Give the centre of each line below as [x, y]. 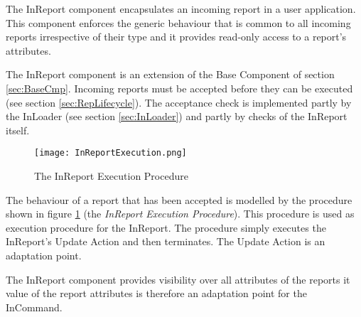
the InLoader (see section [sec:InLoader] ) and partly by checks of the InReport [177, 116]
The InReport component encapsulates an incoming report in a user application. [181, 9]
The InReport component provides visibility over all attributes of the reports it [178, 279]
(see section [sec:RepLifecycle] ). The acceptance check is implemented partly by [179, 102]
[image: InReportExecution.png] [111, 153]
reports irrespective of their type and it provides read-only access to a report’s [176, 37]
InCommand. [34, 307]
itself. [18, 130]
